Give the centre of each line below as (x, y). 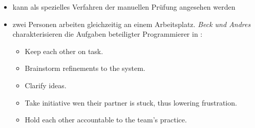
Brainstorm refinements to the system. (85, 68)
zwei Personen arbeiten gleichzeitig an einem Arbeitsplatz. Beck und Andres (132, 24)
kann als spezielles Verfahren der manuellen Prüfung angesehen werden (124, 7)
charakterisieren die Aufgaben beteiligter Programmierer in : (108, 34)
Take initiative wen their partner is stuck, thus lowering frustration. (131, 102)
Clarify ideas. (46, 85)
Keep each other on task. (64, 51)
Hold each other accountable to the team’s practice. (106, 120)
